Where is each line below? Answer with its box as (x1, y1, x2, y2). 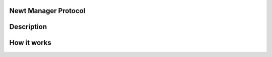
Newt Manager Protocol (9, 6, 86, 15)
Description (9, 22, 47, 31)
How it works (9, 38, 51, 47)
